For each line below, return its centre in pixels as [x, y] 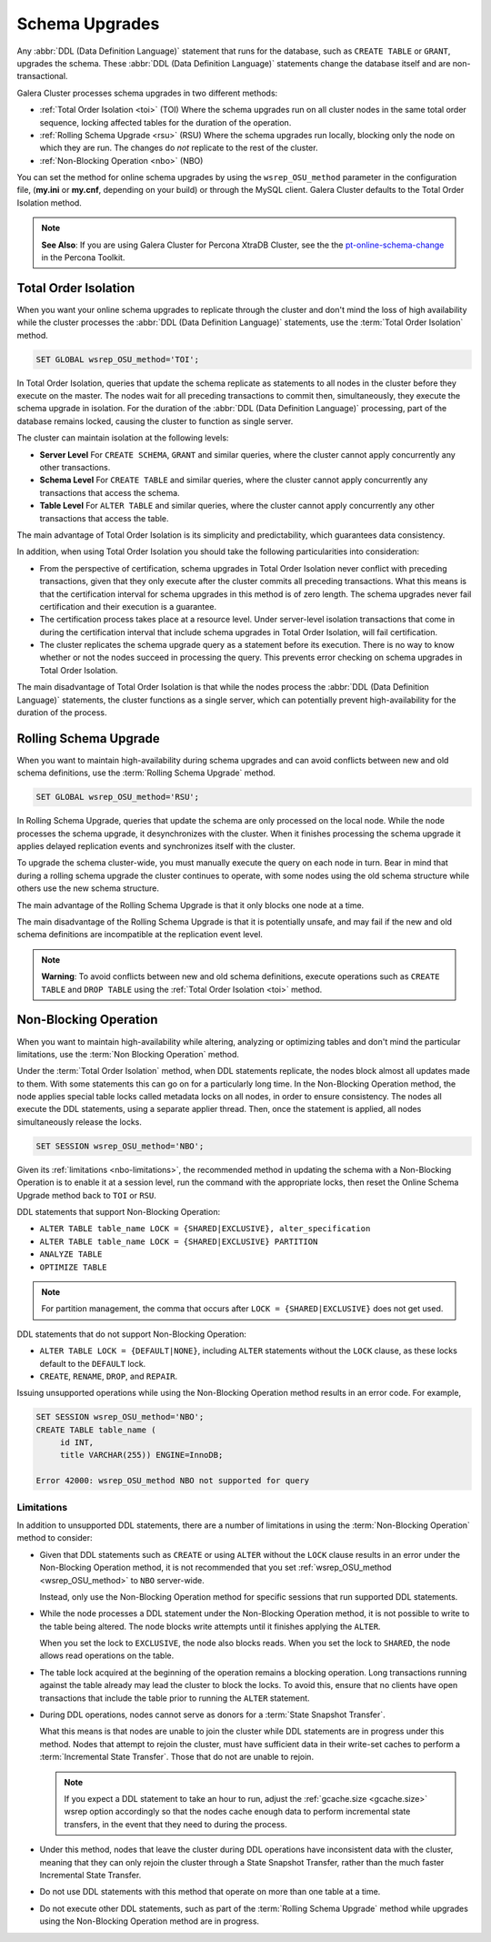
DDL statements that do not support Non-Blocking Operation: [132, 1334]
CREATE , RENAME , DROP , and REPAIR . [109, 1376]
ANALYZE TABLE [71, 1254]
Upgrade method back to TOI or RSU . [86, 1195]
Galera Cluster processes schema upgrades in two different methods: [147, 93]
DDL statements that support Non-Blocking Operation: [119, 1212]
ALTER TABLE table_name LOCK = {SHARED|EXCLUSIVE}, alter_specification [205, 1229]
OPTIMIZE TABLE [74, 1267]
